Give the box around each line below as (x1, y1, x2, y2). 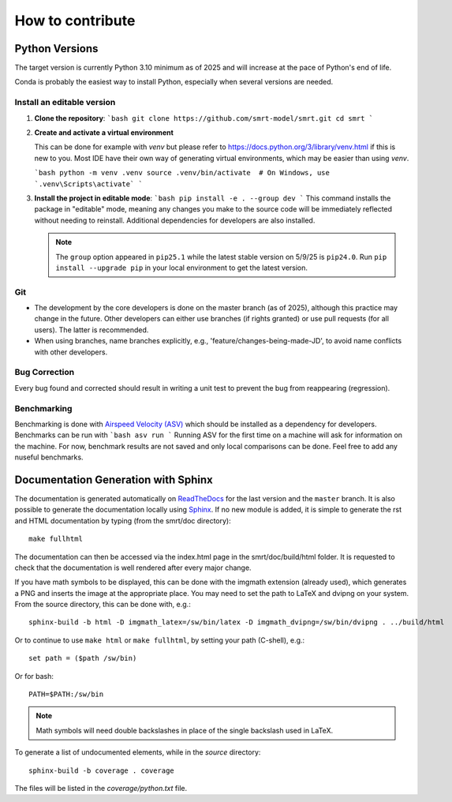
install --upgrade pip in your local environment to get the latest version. (55, 263, 308, 272)
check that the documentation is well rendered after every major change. (14, 563, 252, 572)
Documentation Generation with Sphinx (14, 473, 213, 486)
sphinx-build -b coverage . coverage (28, 766, 175, 775)
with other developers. (34, 347, 108, 357)
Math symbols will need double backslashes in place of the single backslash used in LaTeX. (35, 725, 334, 735)
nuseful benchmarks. (14, 452, 84, 462)
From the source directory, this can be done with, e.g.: (14, 600, 191, 609)
